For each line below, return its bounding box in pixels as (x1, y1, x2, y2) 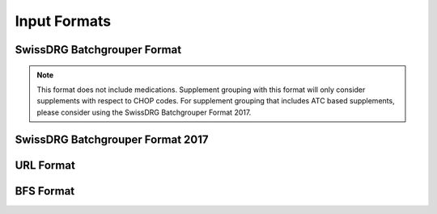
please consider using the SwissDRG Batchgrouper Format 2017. (36, 107, 252, 117)
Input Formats (15, 12, 112, 30)
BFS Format (15, 184, 75, 198)
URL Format (15, 158, 76, 172)
